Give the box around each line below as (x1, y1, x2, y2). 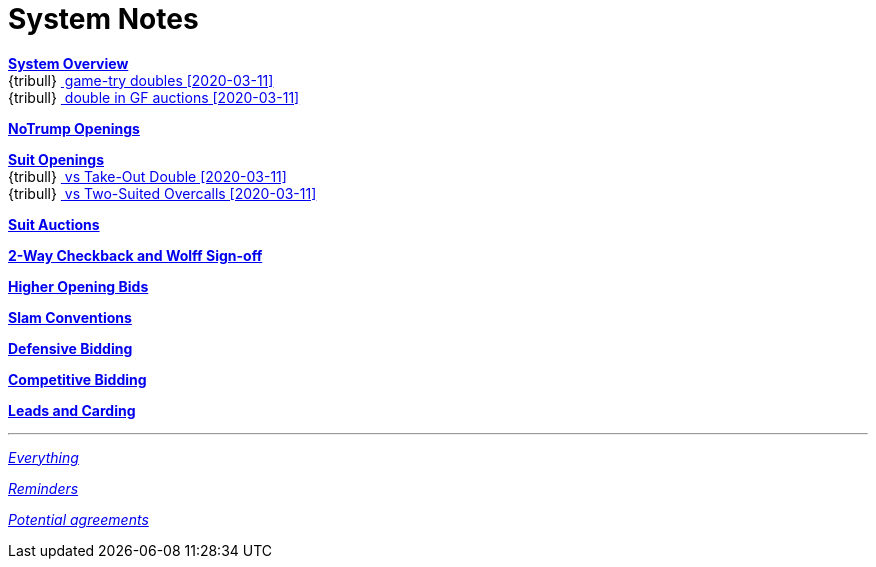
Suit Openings (8, 150, 104, 168)
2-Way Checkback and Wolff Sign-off (8, 246, 263, 264)
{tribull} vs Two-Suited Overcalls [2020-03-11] (8, 184, 317, 202)
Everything (8, 448, 79, 466)
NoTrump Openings (8, 119, 140, 137)
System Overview (8, 54, 129, 72)
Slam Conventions (8, 308, 132, 326)
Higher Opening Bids (8, 277, 149, 295)
